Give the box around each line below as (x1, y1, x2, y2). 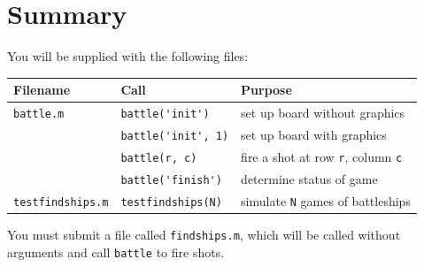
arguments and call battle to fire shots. (7, 242, 225, 261)
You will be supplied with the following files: (7, 47, 249, 65)
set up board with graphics (241, 126, 387, 143)
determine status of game (241, 169, 378, 187)
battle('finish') (120, 173, 222, 187)
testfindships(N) (120, 195, 222, 209)
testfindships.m (13, 195, 109, 209)
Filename (13, 80, 71, 99)
